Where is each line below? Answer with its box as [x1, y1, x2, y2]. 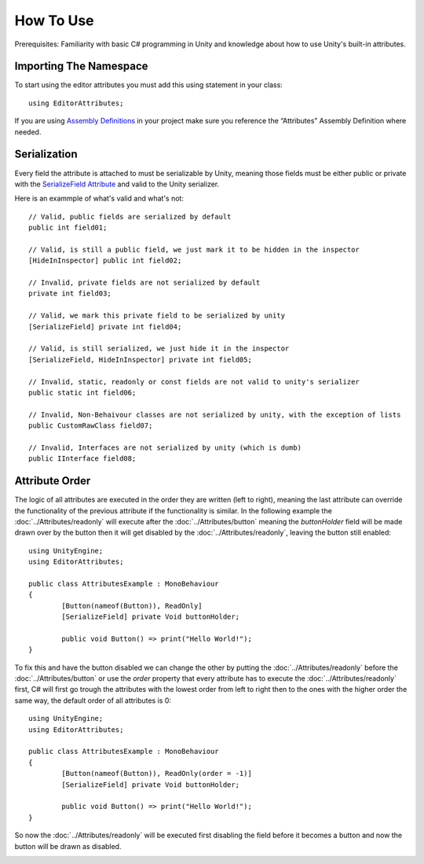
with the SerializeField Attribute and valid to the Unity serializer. [14, 179, 220, 189]
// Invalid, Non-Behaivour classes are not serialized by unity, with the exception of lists [28, 410, 401, 419]
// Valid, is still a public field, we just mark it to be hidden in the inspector [28, 244, 360, 254]
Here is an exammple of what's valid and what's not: [14, 193, 185, 204]
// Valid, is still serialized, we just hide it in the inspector [28, 344, 290, 353]
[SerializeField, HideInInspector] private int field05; [28, 355, 253, 364]
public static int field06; [28, 388, 137, 397]
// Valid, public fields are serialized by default [28, 212, 232, 221]
